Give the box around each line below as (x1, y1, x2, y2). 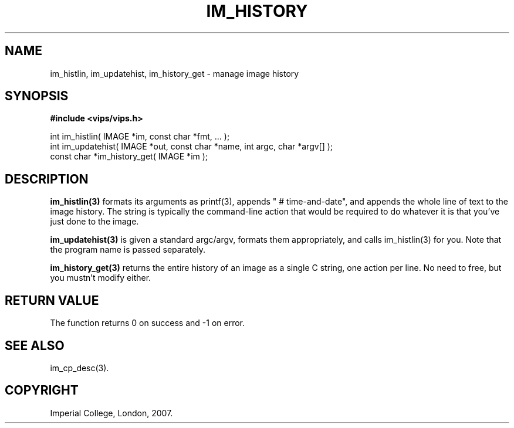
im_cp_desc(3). (50, 362, 109, 373)
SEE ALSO (5, 338, 65, 353)
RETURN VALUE (5, 293, 99, 308)
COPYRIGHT (5, 383, 79, 398)
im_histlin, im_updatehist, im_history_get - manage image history (50, 68, 299, 79)
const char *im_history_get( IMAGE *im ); (50, 151, 208, 162)
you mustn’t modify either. (50, 273, 151, 283)
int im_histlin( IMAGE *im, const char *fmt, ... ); (50, 131, 230, 142)
